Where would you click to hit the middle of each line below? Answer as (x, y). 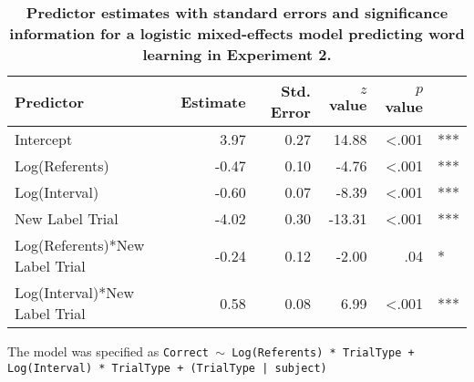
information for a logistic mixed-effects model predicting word (237, 33)
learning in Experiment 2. (237, 54)
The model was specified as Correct (108, 351)
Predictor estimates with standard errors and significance (237, 12)
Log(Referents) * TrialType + (323, 353)
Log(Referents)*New (80, 245)
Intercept (44, 139)
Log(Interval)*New (74, 292)
